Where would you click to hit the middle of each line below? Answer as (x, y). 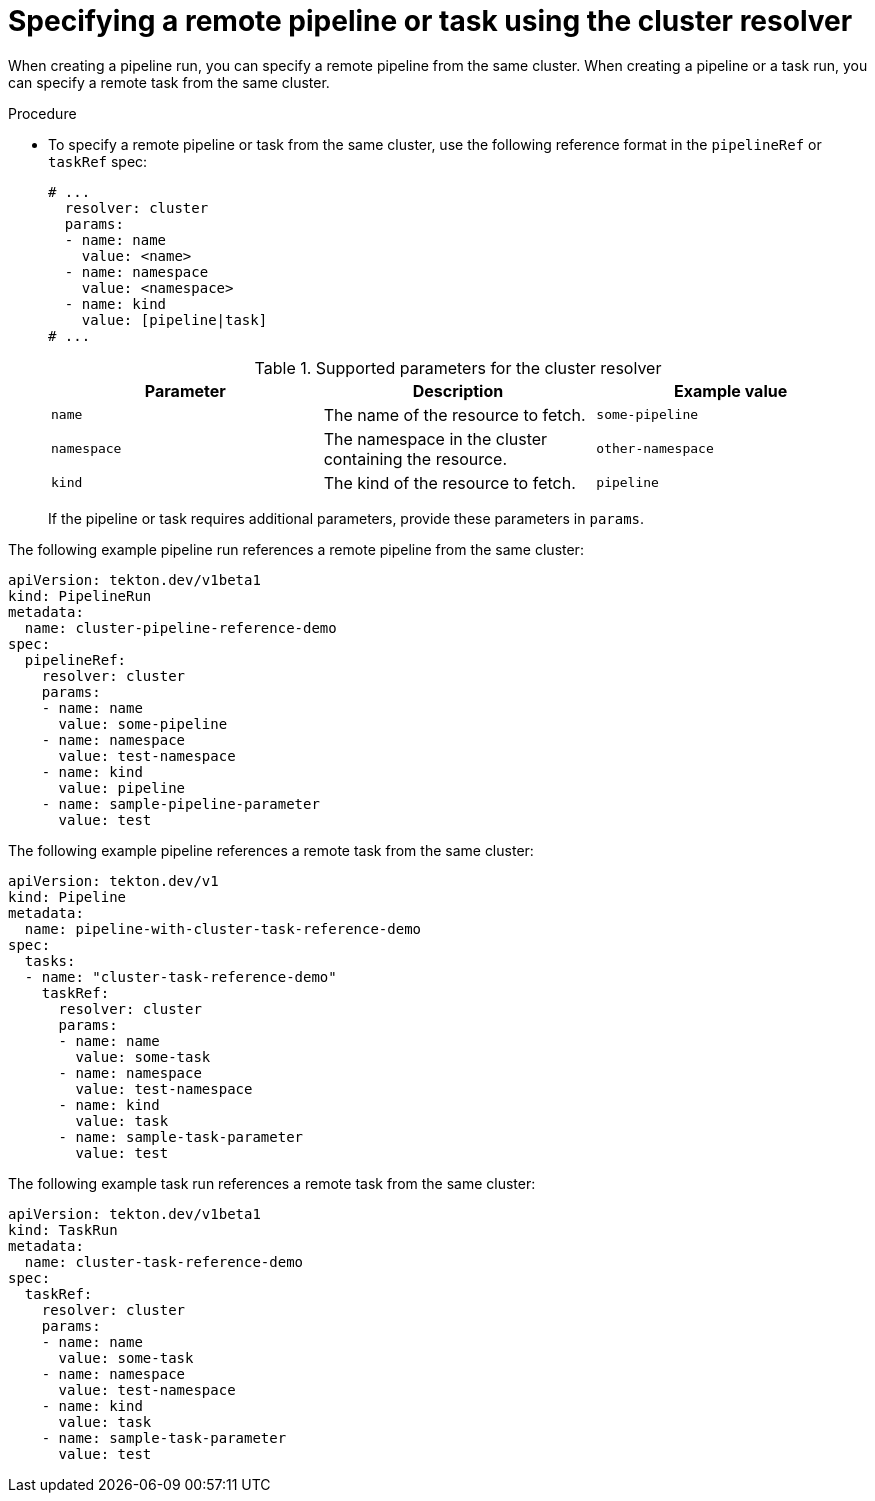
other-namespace (655, 449)
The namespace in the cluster (435, 438)
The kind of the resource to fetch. (449, 482)
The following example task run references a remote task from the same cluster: (272, 1183)
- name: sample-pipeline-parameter (180, 803)
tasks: (50, 960)
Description (458, 390)
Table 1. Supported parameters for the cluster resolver (458, 367)
